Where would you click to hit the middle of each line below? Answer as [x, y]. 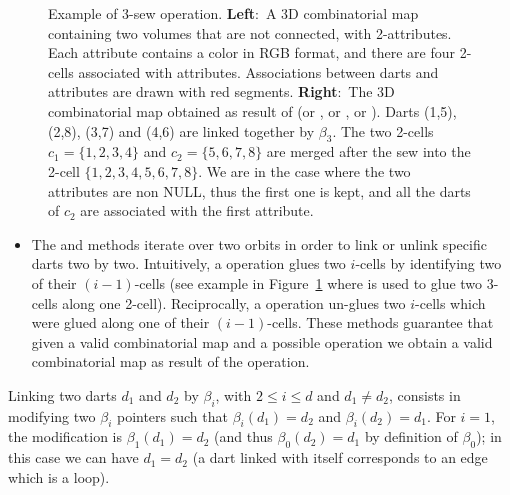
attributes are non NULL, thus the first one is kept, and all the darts [259, 190]
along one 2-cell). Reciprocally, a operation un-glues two [234, 302]
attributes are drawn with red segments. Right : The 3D [221, 91]
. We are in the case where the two [304, 170]
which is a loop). [59, 476]
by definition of [411, 436]
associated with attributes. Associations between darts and [258, 71]
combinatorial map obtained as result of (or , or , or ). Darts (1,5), [252, 110]
